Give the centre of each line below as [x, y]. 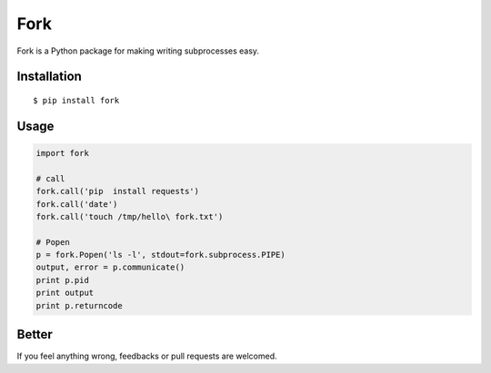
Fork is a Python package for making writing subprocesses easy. [138, 51]
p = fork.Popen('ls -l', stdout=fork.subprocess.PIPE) [160, 255]
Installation [49, 77]
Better [35, 334]
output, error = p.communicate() [110, 267]
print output [65, 293]
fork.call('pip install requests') [118, 191]
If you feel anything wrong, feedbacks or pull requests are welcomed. [147, 356]
